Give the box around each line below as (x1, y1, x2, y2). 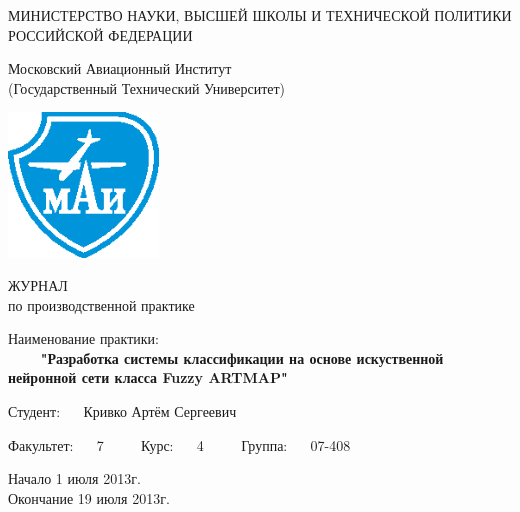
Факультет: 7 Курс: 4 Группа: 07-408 (8, 434, 351, 455)
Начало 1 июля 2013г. (8, 468, 141, 489)
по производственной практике (8, 294, 195, 315)
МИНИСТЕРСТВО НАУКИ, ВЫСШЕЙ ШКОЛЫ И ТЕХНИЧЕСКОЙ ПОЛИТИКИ (8, 5, 512, 25)
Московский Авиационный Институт (8, 58, 232, 79)
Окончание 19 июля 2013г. (8, 487, 170, 508)
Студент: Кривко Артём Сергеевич (8, 401, 237, 422)
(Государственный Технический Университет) (8, 77, 286, 98)
